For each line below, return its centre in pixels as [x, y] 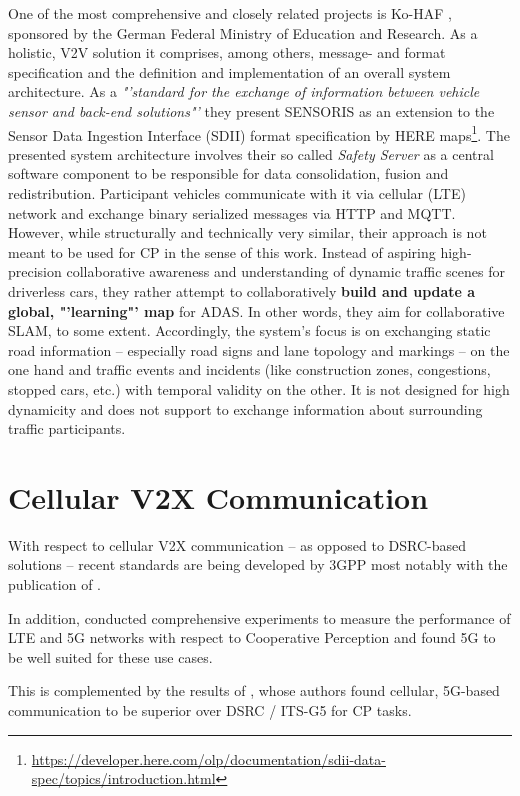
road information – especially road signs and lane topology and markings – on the [259, 349]
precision [35, 271]
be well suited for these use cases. [110, 656]
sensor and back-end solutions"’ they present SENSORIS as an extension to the [251, 110]
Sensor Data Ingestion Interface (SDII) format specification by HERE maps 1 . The [259, 133]
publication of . [54, 584]
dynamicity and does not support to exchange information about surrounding [245, 408]
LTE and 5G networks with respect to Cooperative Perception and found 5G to [252, 637]
